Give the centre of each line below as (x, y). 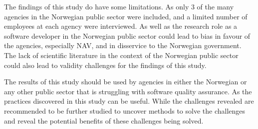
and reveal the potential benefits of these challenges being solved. (104, 120)
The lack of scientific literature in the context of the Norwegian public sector (121, 55)
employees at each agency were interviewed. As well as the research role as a (121, 26)
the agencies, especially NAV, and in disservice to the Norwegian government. (123, 45)
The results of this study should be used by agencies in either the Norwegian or (126, 82)
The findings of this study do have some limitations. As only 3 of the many (119, 6)
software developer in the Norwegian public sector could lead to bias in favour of (127, 35)
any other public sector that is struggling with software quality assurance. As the (128, 91)
